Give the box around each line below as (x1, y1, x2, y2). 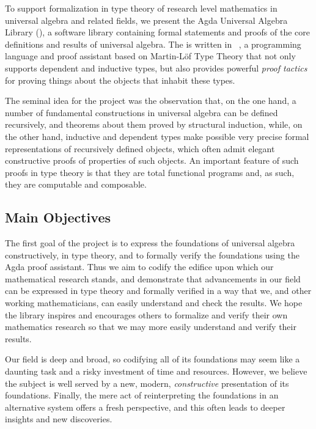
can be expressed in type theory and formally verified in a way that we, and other (5, 284, 312, 297)
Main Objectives (5, 208, 111, 227)
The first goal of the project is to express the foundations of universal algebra (5, 237, 295, 249)
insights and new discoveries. (5, 413, 112, 425)
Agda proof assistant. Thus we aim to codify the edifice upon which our (5, 260, 274, 273)
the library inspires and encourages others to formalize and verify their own (5, 308, 288, 321)
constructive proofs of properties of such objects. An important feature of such (5, 154, 299, 167)
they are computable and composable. (5, 178, 147, 191)
